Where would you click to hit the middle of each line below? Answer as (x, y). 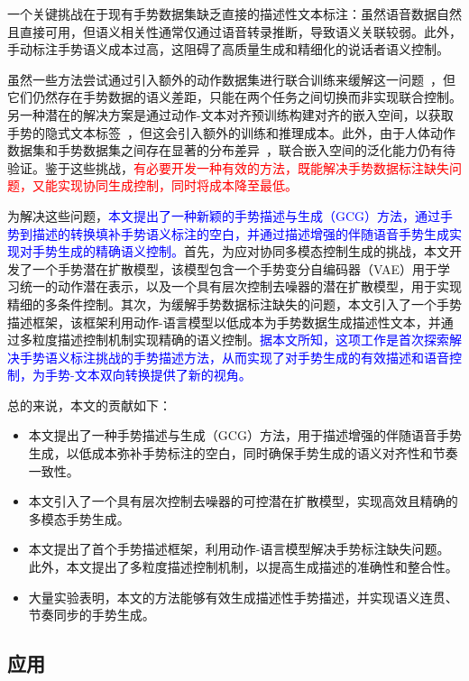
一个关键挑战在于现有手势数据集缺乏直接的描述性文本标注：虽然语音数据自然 (234, 14)
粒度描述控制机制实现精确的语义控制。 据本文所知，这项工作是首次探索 (240, 340)
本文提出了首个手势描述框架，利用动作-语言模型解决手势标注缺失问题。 (239, 549)
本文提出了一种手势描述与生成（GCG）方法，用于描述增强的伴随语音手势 (245, 435)
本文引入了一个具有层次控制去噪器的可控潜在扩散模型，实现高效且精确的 (243, 501)
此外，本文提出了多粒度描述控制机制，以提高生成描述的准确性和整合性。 (243, 567)
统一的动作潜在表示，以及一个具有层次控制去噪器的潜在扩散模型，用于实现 (240, 286)
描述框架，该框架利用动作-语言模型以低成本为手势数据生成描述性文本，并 (224, 322)
